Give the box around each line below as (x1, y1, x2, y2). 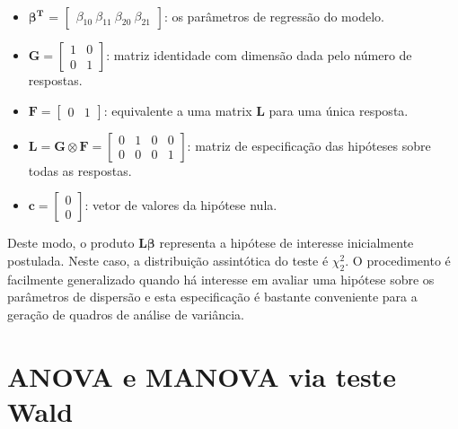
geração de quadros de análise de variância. (7, 304, 244, 323)
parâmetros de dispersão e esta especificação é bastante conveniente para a (7, 287, 418, 306)
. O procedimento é (345, 250, 451, 269)
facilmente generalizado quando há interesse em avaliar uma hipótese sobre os (7, 269, 435, 288)
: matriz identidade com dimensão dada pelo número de (106, 46, 412, 64)
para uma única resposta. (269, 101, 409, 119)
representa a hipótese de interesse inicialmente (159, 233, 414, 252)
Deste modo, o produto (7, 233, 135, 252)
